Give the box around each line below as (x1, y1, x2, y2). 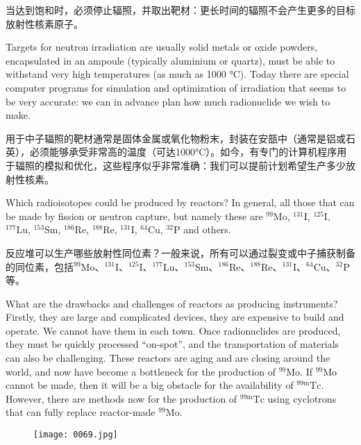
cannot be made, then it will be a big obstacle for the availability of (6, 378, 294, 392)
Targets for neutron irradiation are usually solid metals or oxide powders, (6, 40, 318, 54)
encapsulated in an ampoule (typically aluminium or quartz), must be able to (6, 53, 335, 67)
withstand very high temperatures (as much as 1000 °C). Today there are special (6, 67, 349, 81)
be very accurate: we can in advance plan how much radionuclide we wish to (6, 94, 330, 108)
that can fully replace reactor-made (6, 405, 156, 419)
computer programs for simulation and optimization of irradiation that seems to (6, 80, 346, 94)
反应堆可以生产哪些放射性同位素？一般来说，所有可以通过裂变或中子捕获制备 (6, 245, 355, 260)
